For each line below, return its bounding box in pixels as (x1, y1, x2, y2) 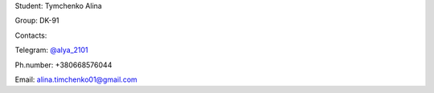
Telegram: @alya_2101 (14, 45, 88, 55)
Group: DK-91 (14, 16, 59, 26)
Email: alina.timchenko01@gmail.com (14, 75, 138, 84)
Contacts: (14, 30, 47, 40)
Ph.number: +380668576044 (14, 60, 113, 70)
